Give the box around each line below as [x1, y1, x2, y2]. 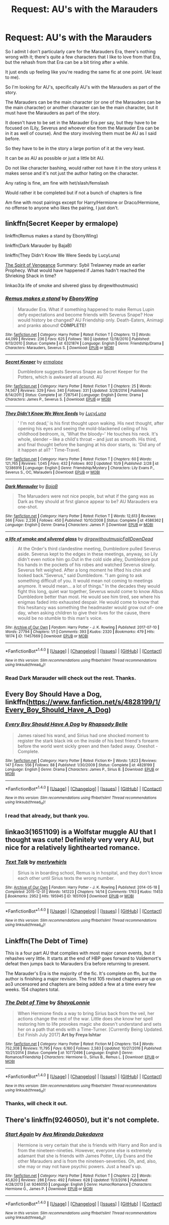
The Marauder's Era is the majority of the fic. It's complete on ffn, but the [5, 970, 157, 976]
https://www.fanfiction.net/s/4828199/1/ [28, 698, 161, 706]
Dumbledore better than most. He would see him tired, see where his [17, 594, 160, 600]
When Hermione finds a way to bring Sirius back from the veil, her [17, 1010, 155, 1017]
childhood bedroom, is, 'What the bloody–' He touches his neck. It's [17, 431, 158, 437]
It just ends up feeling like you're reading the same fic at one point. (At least [5, 69, 162, 75]
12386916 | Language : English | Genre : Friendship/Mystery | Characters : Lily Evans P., [5, 465, 155, 471]
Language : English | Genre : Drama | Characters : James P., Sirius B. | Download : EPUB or [5, 767, 159, 772]
